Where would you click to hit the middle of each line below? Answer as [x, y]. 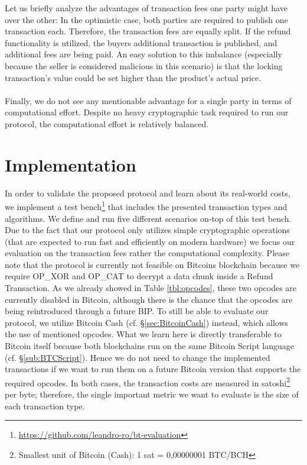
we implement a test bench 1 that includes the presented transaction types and [146, 206]
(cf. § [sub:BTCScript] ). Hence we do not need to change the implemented [138, 357]
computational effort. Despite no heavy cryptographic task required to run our [147, 112]
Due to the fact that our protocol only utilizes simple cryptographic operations [147, 230]
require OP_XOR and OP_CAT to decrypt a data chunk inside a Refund [139, 276]
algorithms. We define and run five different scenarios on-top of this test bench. [148, 218]
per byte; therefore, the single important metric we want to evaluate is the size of [152, 394]
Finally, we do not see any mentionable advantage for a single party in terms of [148, 100]
